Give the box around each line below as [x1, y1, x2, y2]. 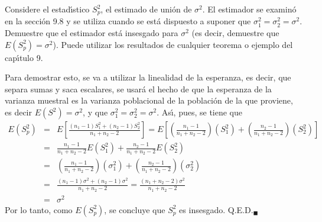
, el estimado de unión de [100, 3, 192, 15]
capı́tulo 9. [5, 51, 43, 63]
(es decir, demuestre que [191, 27, 279, 39]
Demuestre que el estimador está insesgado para [5, 27, 178, 39]
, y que [83, 106, 108, 118]
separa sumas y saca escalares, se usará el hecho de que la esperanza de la [5, 82, 272, 95]
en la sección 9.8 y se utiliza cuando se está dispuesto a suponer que [5, 15, 251, 27]
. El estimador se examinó [202, 3, 297, 15]
